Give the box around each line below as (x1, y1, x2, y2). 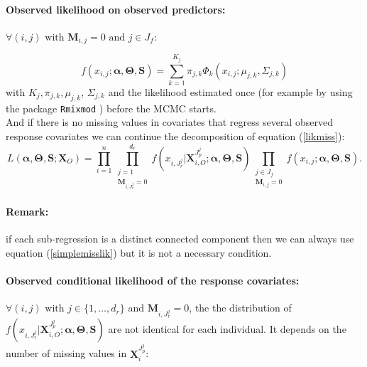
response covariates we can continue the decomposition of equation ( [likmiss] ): (6, 129, 345, 144)
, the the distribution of (189, 300, 292, 315)
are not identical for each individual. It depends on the (108, 321, 346, 336)
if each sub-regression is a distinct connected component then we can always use (6, 231, 354, 246)
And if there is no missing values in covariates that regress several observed (6, 115, 333, 129)
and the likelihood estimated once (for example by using (108, 85, 353, 100)
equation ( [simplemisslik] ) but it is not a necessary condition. (6, 245, 272, 260)
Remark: (6, 204, 49, 219)
